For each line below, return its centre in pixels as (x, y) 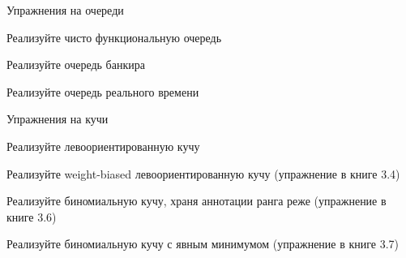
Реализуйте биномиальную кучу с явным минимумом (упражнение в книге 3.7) (203, 244)
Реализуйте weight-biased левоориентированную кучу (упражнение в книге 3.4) (203, 173)
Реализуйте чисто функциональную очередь (114, 37)
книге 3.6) (32, 216)
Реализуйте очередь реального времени (103, 91)
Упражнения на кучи (58, 119)
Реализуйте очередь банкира (76, 64)
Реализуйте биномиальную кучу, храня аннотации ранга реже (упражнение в (197, 201)
